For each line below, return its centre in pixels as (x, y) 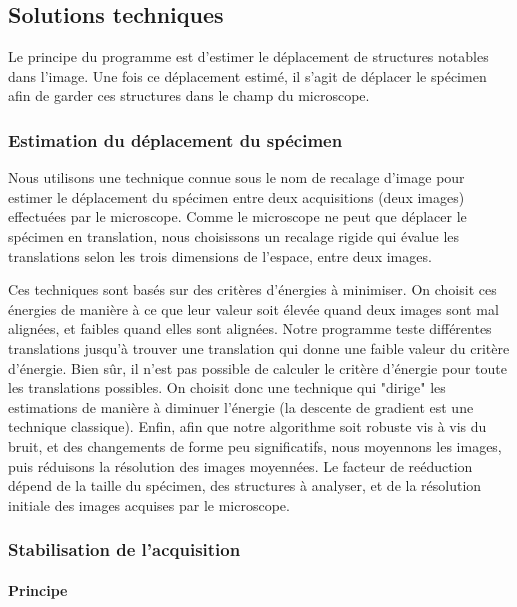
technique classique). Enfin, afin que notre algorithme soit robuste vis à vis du (247, 426)
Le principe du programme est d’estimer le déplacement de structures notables (248, 56)
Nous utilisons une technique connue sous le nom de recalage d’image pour (236, 177)
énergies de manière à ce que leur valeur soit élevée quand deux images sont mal (253, 308)
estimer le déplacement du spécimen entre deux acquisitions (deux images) (236, 196)
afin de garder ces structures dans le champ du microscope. (189, 95)
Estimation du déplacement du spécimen (175, 139)
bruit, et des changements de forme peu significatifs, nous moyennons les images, (255, 445)
